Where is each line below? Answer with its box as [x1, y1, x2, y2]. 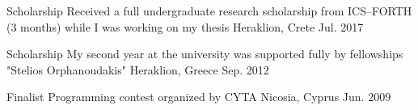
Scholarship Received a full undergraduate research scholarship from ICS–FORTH [6, 2, 412, 19]
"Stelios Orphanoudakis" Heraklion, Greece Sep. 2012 [6, 61, 269, 78]
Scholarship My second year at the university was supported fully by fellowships [6, 45, 403, 62]
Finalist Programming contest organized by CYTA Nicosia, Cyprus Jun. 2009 [6, 88, 391, 105]
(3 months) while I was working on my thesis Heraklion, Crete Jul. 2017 [6, 18, 364, 35]
